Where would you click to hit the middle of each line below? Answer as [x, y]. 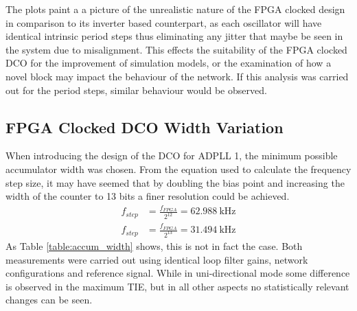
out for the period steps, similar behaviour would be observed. [136, 90]
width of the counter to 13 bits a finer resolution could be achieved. [148, 196]
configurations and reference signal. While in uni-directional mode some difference [178, 273]
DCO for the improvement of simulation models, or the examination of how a [169, 63]
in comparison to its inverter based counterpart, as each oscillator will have [164, 22]
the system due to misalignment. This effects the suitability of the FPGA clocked [176, 49]
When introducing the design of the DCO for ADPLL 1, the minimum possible [172, 155]
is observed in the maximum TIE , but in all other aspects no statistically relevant [177, 286]
